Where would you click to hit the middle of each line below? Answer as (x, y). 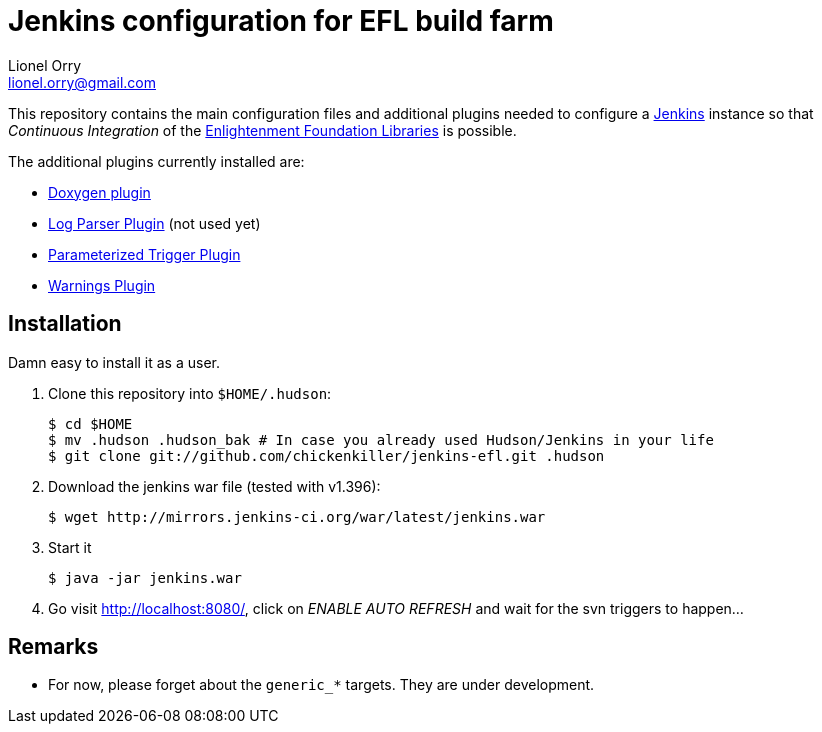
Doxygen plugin (99, 192)
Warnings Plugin (102, 285)
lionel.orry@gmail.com (82, 82)
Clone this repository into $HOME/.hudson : (190, 393)
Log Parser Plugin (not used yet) (154, 223)
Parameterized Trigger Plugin (144, 254)
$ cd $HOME (90, 423)
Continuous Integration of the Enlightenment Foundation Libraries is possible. (262, 130)
